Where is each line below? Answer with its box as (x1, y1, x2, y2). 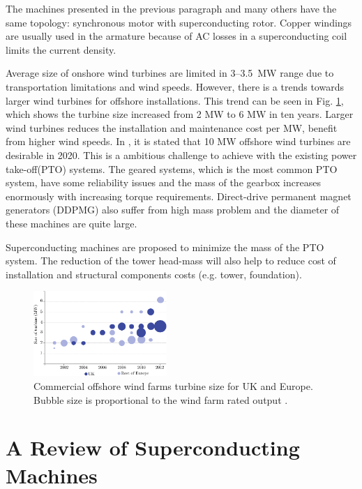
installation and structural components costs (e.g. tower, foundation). (6, 266, 302, 281)
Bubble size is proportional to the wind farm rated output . (33, 392, 288, 407)
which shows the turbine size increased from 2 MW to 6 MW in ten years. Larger (6, 107, 354, 121)
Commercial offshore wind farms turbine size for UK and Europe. (33, 378, 313, 393)
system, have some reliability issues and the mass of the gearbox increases (6, 175, 321, 190)
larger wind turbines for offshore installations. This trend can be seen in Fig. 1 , (6, 93, 344, 107)
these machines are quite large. (6, 216, 137, 230)
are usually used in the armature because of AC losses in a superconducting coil (6, 29, 347, 43)
